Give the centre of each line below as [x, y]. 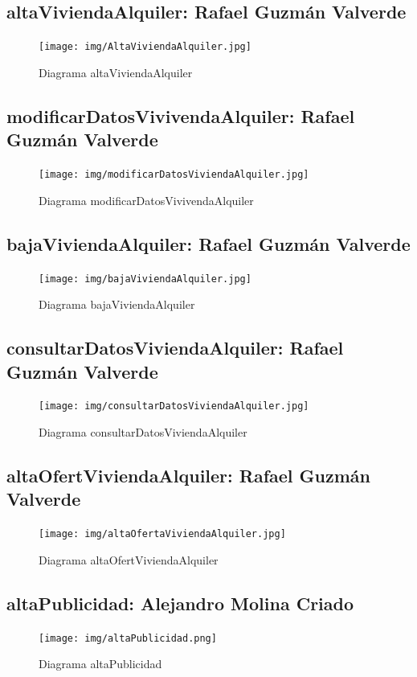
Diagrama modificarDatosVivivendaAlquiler [146, 200]
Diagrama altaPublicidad [100, 664]
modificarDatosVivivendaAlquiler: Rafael [181, 115]
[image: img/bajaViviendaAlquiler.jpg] [145, 279]
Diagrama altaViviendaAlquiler [116, 72]
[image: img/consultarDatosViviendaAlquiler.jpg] [174, 406]
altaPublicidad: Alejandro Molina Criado [180, 603]
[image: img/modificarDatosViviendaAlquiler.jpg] [174, 175]
